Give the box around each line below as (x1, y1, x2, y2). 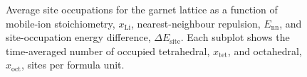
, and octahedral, (227, 43, 302, 58)
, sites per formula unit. (21, 57, 125, 72)
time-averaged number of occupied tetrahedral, (6, 43, 210, 58)
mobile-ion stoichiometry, (6, 16, 115, 30)
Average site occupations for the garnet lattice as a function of (6, 2, 278, 16)
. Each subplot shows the (180, 30, 290, 45)
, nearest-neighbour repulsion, (131, 16, 261, 30)
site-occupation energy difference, (6, 30, 151, 45)
